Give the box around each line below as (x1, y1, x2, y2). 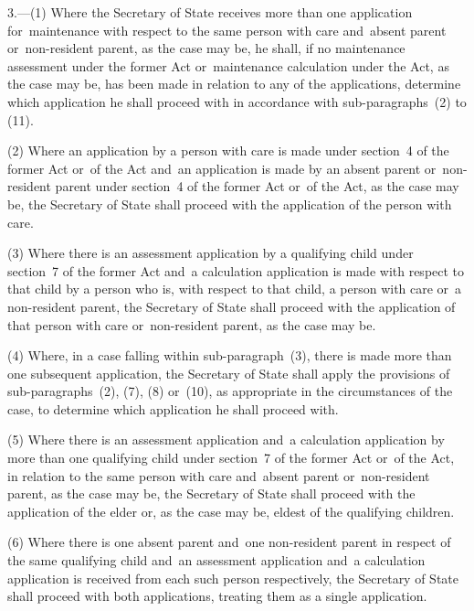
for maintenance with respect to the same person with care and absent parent (7, 20, 447, 39)
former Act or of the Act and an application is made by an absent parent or (7, 158, 437, 177)
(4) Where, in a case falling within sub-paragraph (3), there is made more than (7, 346, 452, 365)
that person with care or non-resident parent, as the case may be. (7, 315, 376, 334)
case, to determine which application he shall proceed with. (7, 399, 339, 418)
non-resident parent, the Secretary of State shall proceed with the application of (7, 296, 456, 316)
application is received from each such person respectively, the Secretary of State (7, 568, 459, 587)
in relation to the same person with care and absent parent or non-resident (7, 466, 430, 485)
